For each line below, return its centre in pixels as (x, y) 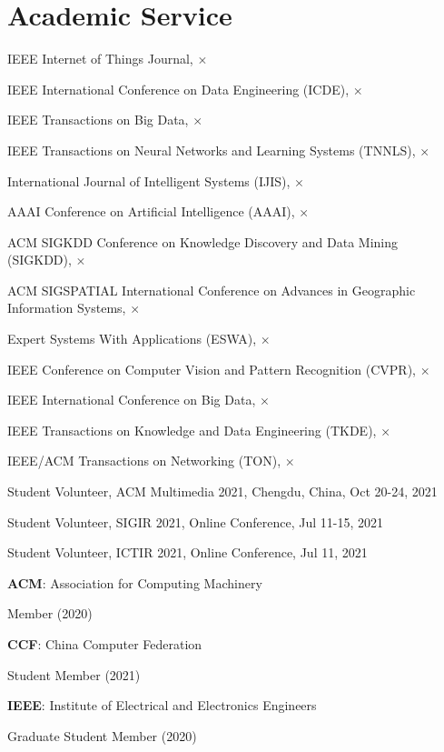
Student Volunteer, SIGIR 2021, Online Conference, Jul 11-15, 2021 (195, 521)
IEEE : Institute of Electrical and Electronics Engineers (162, 705)
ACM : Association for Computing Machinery (135, 582)
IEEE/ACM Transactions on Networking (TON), (144, 461)
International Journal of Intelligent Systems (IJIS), (149, 180)
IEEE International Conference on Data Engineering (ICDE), (178, 89)
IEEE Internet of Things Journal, (100, 59)
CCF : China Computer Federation (105, 644)
